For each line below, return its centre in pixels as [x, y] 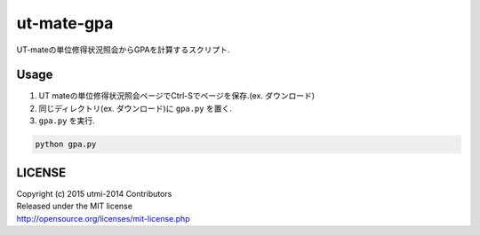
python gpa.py [66, 145]
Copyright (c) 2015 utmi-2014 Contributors [94, 193]
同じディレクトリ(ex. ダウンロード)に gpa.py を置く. [136, 108]
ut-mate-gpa [65, 23]
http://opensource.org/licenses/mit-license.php [103, 218]
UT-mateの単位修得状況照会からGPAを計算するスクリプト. [123, 50]
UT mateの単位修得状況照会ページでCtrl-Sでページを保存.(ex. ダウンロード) [177, 96]
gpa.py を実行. [67, 121]
